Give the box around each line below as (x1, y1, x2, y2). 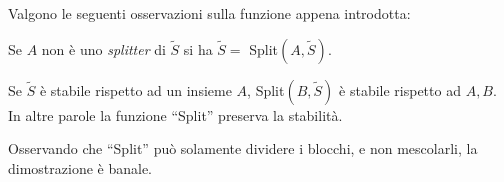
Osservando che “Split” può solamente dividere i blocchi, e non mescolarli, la (8, 138, 478, 159)
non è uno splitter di (41, 38, 166, 59)
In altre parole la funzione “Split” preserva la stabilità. (8, 104, 343, 125)
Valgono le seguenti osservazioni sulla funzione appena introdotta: (8, 3, 411, 23)
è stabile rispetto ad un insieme (39, 79, 232, 100)
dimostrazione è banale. (8, 157, 153, 178)
